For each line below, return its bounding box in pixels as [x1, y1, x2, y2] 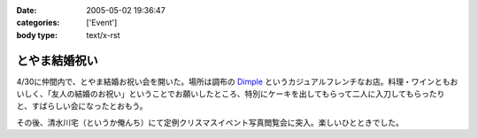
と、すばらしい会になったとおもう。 [16, 101, 148, 111]
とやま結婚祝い [16, 53, 98, 68]
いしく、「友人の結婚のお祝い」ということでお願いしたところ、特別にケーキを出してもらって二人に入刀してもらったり [16, 88, 445, 99]
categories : [16, 18, 60, 28]
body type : [16, 29, 58, 40]
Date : [16, 5, 37, 15]
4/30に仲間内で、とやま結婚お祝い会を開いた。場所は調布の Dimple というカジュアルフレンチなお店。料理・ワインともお [16, 76, 459, 87]
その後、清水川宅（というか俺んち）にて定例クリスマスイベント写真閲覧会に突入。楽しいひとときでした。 [16, 117, 405, 127]
